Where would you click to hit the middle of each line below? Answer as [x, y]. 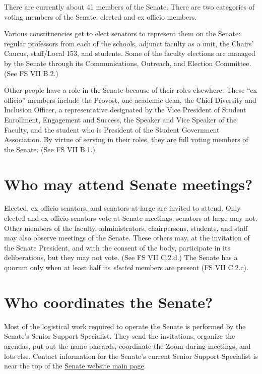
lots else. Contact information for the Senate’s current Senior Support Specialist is [131, 356]
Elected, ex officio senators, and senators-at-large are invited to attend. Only [122, 208]
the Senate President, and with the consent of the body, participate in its [117, 247]
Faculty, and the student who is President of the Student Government [112, 129]
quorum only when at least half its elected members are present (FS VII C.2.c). [126, 267]
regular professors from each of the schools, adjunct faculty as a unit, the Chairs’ [129, 43]
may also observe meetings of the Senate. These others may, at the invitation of [127, 238]
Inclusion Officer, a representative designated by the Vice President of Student [125, 110]
